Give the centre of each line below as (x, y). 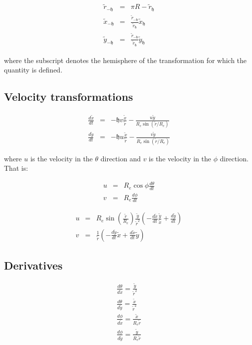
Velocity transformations (69, 97)
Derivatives (33, 265)
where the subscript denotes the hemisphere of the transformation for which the (126, 60)
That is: (16, 168)
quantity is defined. (33, 70)
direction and (121, 158)
